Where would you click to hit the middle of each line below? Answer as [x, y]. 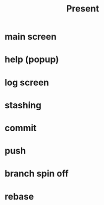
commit [21, 128]
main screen [31, 37]
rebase [19, 196]
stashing [23, 105]
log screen [27, 82]
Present [83, 9]
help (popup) [32, 60]
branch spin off [37, 174]
